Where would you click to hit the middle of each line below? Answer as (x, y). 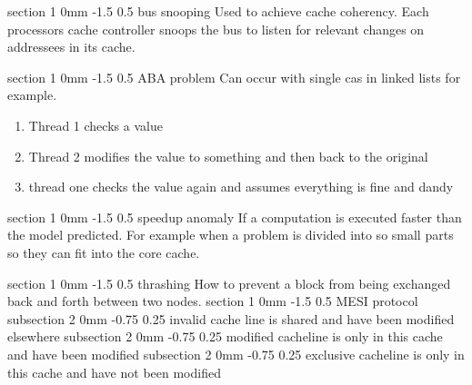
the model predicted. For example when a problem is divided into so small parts (231, 235)
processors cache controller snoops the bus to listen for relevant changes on (216, 29)
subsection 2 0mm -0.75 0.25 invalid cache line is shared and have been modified (231, 318)
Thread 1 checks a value (95, 125)
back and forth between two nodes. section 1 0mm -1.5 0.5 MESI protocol (213, 301)
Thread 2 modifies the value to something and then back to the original (228, 156)
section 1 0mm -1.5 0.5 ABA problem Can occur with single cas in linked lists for (234, 77)
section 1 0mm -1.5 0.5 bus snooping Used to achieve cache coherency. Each (218, 11)
